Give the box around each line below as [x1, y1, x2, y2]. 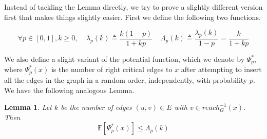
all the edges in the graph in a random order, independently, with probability [4, 74, 247, 85]
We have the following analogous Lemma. [4, 84, 135, 95]
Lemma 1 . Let [4, 102, 52, 112]
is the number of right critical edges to [51, 64, 173, 75]
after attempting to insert [181, 64, 262, 75]
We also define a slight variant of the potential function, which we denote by [4, 54, 245, 64]
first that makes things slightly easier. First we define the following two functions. [4, 11, 261, 22]
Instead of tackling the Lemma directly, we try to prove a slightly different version [4, 2, 263, 12]
